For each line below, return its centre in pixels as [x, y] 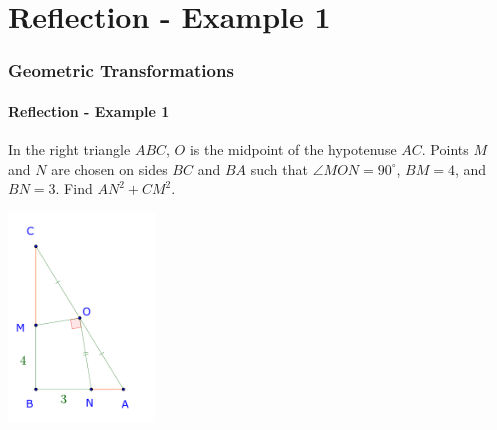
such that [279, 168]
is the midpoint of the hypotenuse [293, 149]
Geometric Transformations [121, 70]
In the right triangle [69, 149]
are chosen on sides [109, 168]
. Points [445, 149]
